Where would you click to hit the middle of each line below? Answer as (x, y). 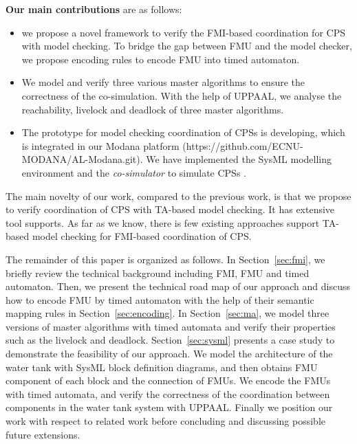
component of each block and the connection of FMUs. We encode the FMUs (168, 380)
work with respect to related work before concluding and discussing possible (165, 421)
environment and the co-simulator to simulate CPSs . (134, 172)
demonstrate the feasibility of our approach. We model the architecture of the (169, 354)
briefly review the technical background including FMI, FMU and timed (158, 273)
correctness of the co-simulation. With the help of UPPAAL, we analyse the (182, 95)
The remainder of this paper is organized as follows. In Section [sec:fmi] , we (165, 259)
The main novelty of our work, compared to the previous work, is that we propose (178, 196)
